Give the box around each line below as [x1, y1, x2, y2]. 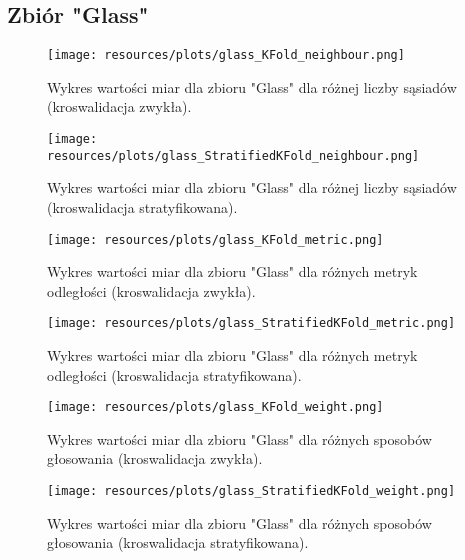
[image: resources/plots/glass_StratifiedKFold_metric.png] [47, 316, 456, 331]
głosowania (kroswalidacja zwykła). [47, 448, 263, 469]
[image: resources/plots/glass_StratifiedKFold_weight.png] [47, 484, 456, 499]
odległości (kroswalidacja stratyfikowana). [47, 364, 302, 385]
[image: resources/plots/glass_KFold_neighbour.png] [47, 48, 405, 63]
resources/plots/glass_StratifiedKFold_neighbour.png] [47, 148, 420, 163]
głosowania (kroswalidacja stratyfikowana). [47, 532, 309, 553]
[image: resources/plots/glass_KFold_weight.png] [47, 400, 384, 415]
